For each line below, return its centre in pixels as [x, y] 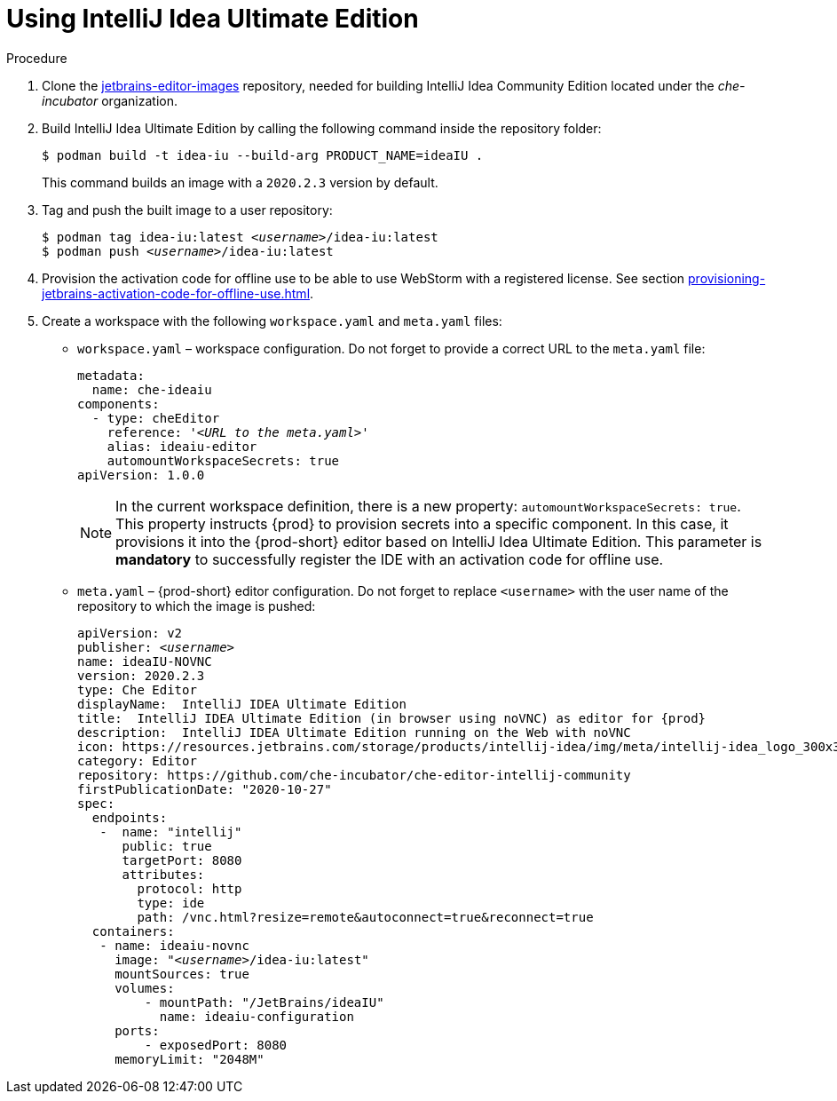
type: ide [171, 903]
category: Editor [137, 760]
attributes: [163, 874]
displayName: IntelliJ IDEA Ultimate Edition [242, 704]
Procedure [37, 58]
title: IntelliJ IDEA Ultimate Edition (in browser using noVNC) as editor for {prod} [392, 718]
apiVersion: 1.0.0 [141, 475]
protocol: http [190, 888]
